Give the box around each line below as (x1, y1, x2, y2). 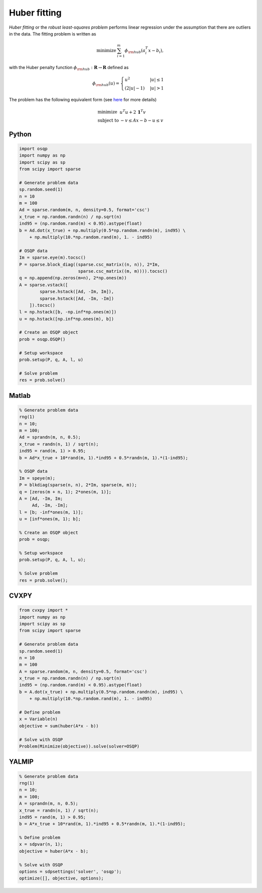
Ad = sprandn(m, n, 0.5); (19, 434, 81, 440)
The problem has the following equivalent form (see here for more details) (9, 97, 157, 103)
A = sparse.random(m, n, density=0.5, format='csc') (19, 669, 147, 674)
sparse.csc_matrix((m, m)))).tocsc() (78, 268, 168, 274)
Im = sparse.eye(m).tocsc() (19, 255, 86, 260)
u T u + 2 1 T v (119, 108, 146, 115)
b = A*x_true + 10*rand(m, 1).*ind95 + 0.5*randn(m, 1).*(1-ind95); (19, 821, 186, 827)
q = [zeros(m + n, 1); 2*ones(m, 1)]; (19, 489, 112, 495)
